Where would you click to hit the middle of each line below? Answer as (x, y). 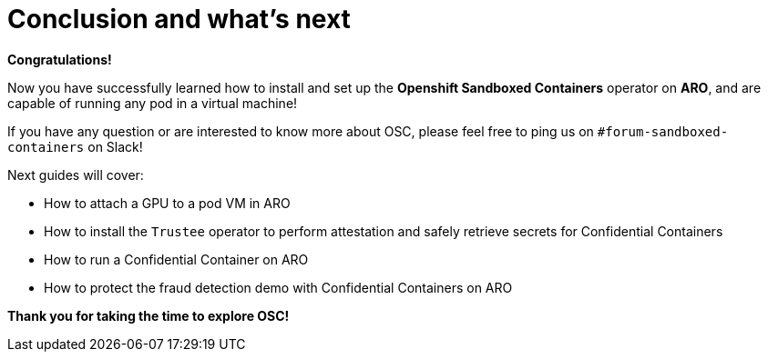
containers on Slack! (75, 146)
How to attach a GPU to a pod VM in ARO (167, 203)
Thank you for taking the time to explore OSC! (148, 315)
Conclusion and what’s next (179, 19)
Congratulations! (60, 59)
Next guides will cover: (76, 175)
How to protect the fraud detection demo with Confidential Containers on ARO (278, 287)
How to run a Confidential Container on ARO (176, 259)
